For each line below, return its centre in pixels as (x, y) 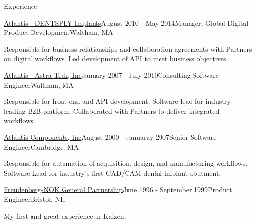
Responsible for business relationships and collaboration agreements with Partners (128, 48)
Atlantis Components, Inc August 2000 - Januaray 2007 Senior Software (110, 137)
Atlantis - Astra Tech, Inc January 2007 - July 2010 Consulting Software (111, 75)
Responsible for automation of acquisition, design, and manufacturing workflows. (126, 163)
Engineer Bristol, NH (35, 199)
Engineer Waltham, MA (39, 84)
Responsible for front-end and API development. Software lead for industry (117, 101)
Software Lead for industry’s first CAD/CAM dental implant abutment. (112, 173)
